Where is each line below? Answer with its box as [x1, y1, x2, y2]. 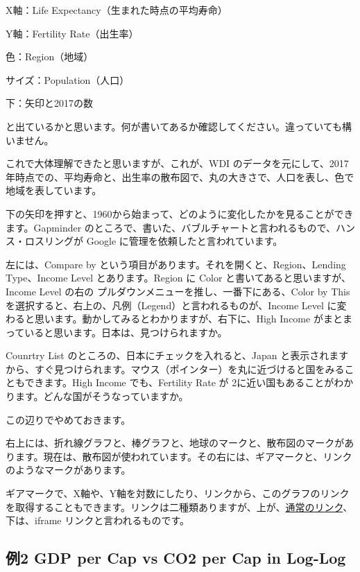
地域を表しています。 [6, 183, 102, 198]
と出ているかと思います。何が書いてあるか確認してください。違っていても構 [6, 119, 352, 133]
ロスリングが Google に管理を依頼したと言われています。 [24, 234, 283, 248]
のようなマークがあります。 [6, 462, 131, 477]
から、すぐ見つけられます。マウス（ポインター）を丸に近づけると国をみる [6, 361, 345, 376]
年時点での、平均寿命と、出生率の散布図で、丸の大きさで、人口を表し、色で [6, 169, 354, 184]
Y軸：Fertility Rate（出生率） [6, 26, 139, 40]
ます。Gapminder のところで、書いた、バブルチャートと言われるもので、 [6, 220, 336, 234]
